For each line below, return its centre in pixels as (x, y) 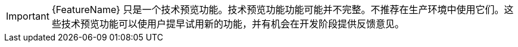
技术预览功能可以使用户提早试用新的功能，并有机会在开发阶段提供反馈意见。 (233, 24)
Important (28, 16)
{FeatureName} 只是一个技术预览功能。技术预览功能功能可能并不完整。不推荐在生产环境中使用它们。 (278, 10)
